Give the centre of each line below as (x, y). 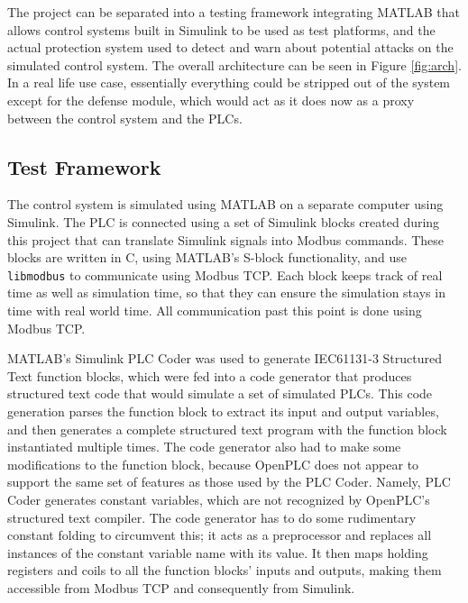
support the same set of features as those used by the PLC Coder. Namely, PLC (229, 482)
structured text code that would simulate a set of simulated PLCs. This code (220, 393)
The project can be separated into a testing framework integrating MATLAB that (234, 12)
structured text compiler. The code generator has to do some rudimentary (212, 517)
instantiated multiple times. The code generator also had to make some (204, 447)
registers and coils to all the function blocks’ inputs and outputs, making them (225, 570)
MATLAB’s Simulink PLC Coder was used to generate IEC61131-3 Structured (225, 358)
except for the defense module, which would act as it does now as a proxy (211, 100)
